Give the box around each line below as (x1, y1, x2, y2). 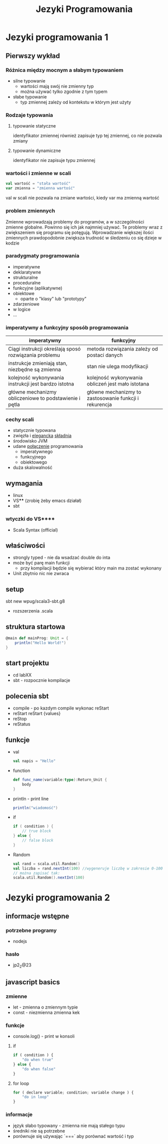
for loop (12, 1080, 29, 1086)
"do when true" (22, 1057, 54, 1062)
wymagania (5, 479, 43, 487)
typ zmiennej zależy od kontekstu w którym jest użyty (20, 99, 132, 105)
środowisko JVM (12, 438, 48, 444)
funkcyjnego (20, 454, 46, 460)
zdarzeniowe (12, 301, 39, 307)
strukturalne (12, 274, 38, 280)
